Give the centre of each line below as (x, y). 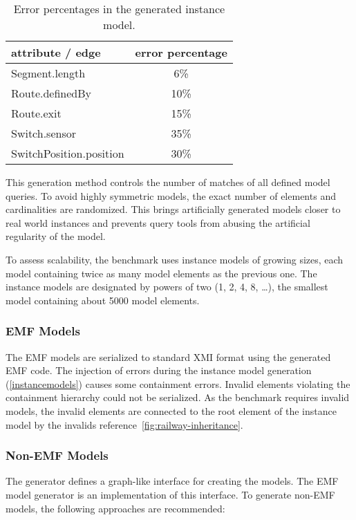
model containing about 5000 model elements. (103, 300)
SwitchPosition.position (68, 153)
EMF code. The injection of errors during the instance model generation (159, 370)
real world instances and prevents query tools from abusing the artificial (158, 222)
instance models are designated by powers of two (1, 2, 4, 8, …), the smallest (167, 287)
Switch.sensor (44, 133)
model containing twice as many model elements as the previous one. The (161, 273)
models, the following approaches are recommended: (115, 508)
